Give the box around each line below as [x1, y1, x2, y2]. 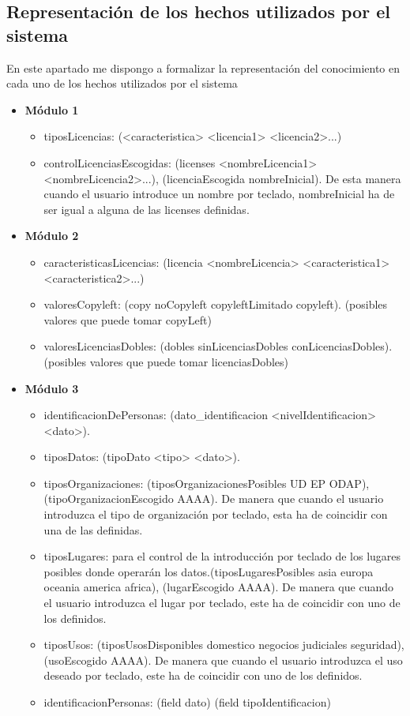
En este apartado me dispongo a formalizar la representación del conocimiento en [6, 59, 400, 76]
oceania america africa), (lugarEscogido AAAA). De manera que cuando [43, 579, 393, 595]
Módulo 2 [24, 227, 79, 244]
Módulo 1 [24, 101, 79, 118]
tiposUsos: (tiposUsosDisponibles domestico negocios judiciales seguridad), [43, 636, 404, 653]
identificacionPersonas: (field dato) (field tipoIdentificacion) [43, 694, 331, 710]
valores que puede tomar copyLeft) [43, 311, 212, 328]
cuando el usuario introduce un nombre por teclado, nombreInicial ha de [43, 186, 395, 202]
